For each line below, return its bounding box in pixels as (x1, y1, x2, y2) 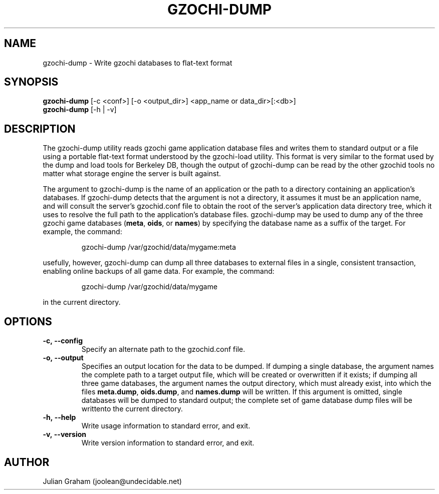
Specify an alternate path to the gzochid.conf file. (81, 345, 246, 354)
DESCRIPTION (4, 122, 76, 135)
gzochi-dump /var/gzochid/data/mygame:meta (81, 243, 236, 252)
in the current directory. (43, 298, 121, 307)
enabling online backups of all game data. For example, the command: (43, 267, 275, 276)
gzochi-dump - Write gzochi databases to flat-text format (43, 58, 233, 67)
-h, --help (43, 413, 76, 422)
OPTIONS (4, 315, 52, 328)
